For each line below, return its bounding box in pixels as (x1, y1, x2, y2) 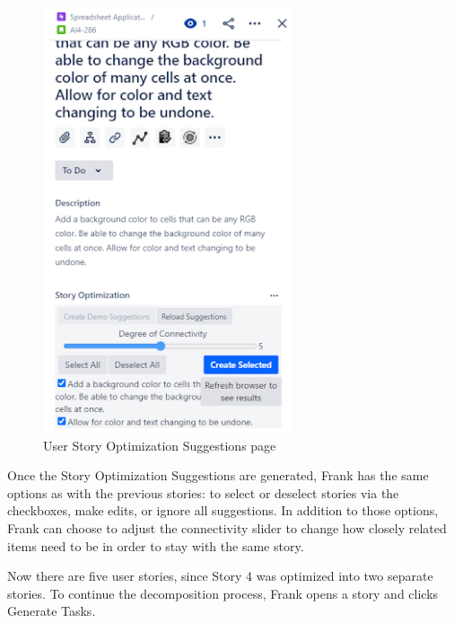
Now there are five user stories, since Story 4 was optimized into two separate (7, 566, 433, 585)
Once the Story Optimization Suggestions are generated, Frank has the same (7, 466, 429, 485)
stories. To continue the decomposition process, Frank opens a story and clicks (7, 584, 439, 602)
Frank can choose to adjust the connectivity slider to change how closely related (7, 519, 447, 538)
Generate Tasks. (7, 601, 96, 620)
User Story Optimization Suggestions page (43, 435, 276, 454)
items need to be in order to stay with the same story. (7, 536, 304, 555)
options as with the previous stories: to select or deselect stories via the (7, 483, 399, 502)
